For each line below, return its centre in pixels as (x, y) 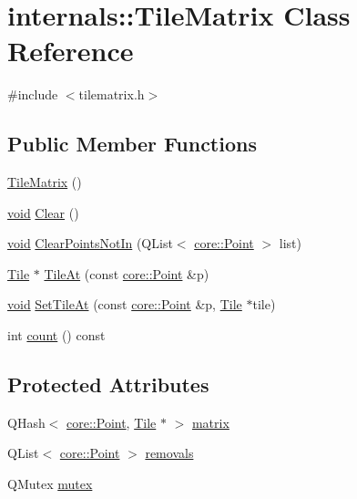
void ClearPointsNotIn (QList (90, 243)
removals (169, 453)
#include (33, 94)
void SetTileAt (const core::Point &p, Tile (125, 304)
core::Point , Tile (112, 422)
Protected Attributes (108, 385)
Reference (71, 51)
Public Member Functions (132, 144)
